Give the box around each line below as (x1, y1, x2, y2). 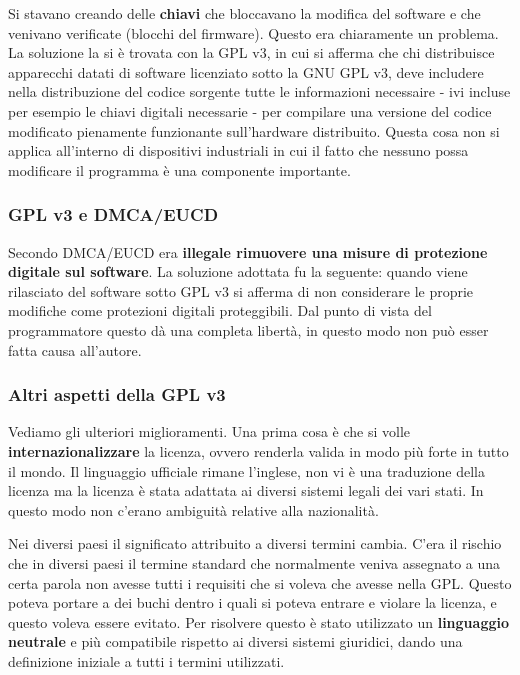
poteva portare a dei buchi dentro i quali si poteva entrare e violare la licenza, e (8, 592, 497, 613)
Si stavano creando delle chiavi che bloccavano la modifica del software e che (8, 3, 481, 23)
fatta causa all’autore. (8, 339, 142, 360)
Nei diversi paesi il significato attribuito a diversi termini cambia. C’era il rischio (8, 533, 502, 554)
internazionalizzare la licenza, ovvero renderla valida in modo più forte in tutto (8, 440, 509, 461)
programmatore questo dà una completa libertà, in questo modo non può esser (8, 319, 489, 340)
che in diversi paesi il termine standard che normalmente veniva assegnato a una (8, 552, 501, 573)
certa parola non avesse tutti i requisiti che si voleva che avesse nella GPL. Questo (8, 572, 512, 593)
